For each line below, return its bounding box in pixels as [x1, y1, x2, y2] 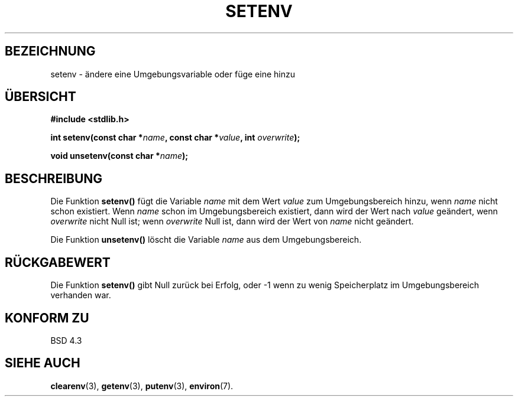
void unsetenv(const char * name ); [50, 151, 189, 161]
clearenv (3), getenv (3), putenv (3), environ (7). [50, 380, 234, 391]
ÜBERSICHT [5, 89, 76, 105]
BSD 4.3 [50, 335, 82, 345]
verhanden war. [50, 290, 111, 301]
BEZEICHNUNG [5, 44, 96, 59]
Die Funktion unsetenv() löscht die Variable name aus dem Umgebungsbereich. [50, 234, 362, 245]
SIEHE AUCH [5, 356, 80, 371]
